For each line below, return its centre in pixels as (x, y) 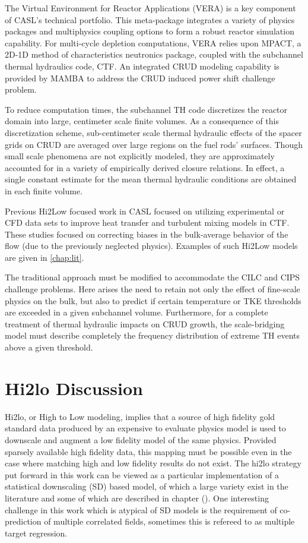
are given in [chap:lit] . (45, 257)
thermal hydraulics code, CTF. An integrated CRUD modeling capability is (142, 66)
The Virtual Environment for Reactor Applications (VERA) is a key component (150, 8)
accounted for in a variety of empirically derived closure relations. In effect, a (145, 167)
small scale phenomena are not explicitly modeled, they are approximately (140, 156)
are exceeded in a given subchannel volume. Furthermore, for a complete (136, 312)
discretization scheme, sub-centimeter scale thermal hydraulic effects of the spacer (153, 132)
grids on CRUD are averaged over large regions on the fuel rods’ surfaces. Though (154, 144)
